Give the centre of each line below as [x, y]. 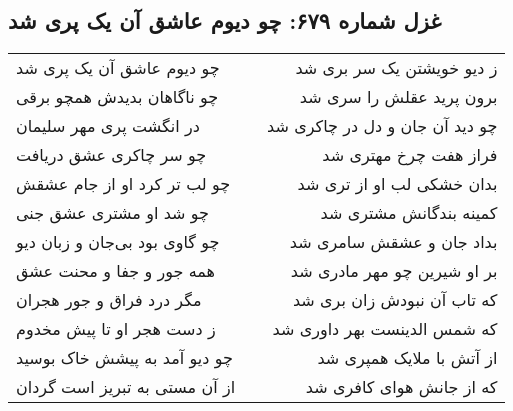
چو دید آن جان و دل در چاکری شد [382, 126]
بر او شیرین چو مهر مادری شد [394, 271]
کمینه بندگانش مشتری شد [409, 213]
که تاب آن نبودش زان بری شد [395, 300]
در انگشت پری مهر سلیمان [108, 126]
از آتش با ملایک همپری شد [407, 358]
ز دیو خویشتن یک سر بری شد [396, 68]
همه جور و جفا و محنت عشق [116, 271]
